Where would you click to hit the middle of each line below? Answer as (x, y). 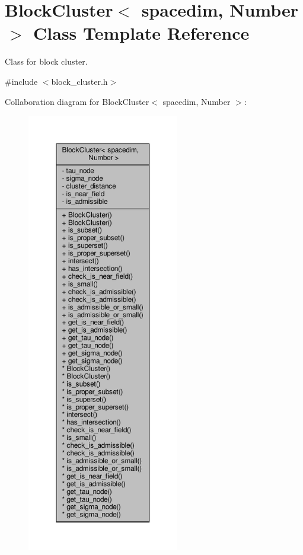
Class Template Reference (141, 33)
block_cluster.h (79, 81)
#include (21, 81)
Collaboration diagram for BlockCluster (77, 101)
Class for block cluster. (46, 61)
